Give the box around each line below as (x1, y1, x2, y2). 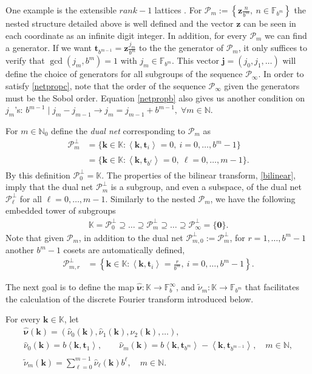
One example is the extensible (5, 4, 117, 16)
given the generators (224, 79, 300, 92)
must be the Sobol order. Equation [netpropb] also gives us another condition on (5, 91, 305, 104)
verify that (5, 54, 45, 67)
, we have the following (210, 192, 296, 205)
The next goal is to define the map (5, 280, 135, 293)
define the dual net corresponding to (50, 124, 186, 137)
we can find (265, 29, 307, 41)
